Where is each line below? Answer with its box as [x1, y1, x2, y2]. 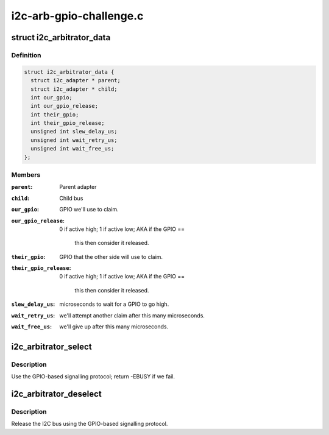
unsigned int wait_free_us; [30, 145, 115, 152]
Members [11, 171, 41, 179]
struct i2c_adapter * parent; [30, 77, 121, 84]
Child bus [59, 194, 83, 202]
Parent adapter [59, 183, 97, 191]
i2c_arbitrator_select [11, 341, 92, 352]
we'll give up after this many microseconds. [59, 323, 169, 330]
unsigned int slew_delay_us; [30, 128, 118, 135]
